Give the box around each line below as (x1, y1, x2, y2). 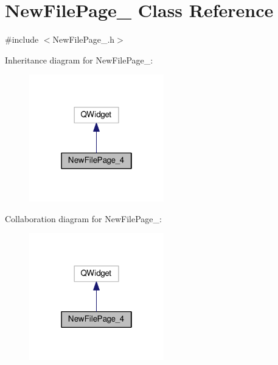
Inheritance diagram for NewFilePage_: (5, 53, 153, 66)
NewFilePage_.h (52, 33, 115, 46)
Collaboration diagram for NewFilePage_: (5, 212, 162, 225)
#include (5, 33, 39, 46)
